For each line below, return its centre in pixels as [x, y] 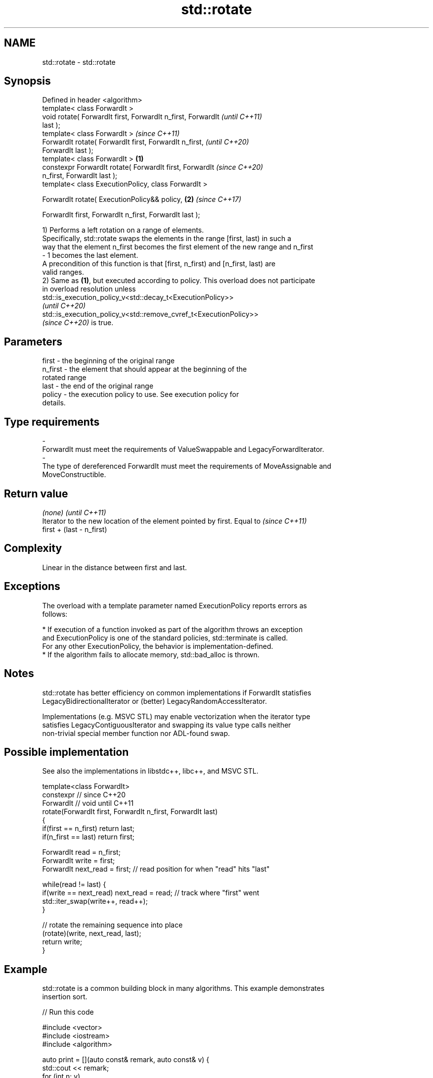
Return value [36, 493]
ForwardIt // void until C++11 [88, 803]
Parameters [33, 342]
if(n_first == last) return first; [88, 837]
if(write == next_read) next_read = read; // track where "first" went [151, 893]
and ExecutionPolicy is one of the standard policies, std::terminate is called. [165, 637]
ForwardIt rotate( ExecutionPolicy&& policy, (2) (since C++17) [142, 199]
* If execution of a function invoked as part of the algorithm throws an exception [173, 629]
